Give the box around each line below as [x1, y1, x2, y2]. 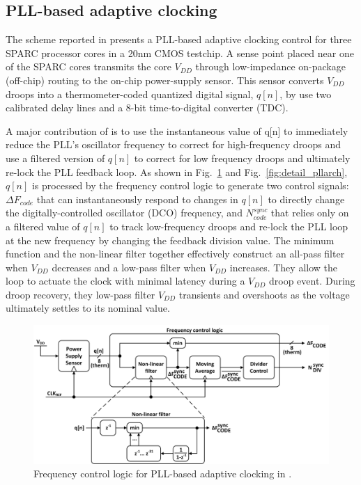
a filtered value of [6, 218, 80, 233]
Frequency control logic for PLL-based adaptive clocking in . [33, 466, 292, 481]
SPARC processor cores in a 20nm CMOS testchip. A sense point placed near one [6, 45, 354, 60]
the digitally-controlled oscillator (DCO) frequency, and [6, 205, 243, 220]
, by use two [279, 86, 332, 101]
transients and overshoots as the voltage [178, 287, 350, 301]
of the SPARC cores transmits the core [6, 59, 171, 74]
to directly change [268, 191, 345, 206]
